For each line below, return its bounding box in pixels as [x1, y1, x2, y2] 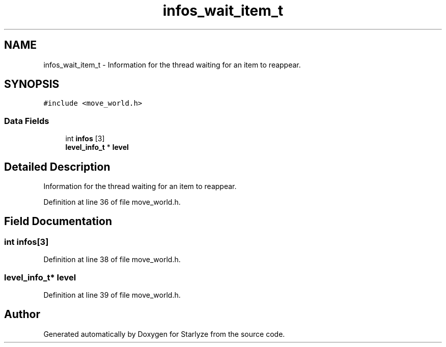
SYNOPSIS [4, 78, 60, 91]
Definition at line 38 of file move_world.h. [43, 255, 181, 264]
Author [4, 308, 40, 321]
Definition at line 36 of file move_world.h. [43, 198, 181, 207]
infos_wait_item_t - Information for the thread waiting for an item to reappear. [43, 60, 301, 69]
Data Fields [4, 115, 49, 126]
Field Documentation [4, 215, 112, 228]
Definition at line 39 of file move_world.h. [43, 291, 181, 299]
